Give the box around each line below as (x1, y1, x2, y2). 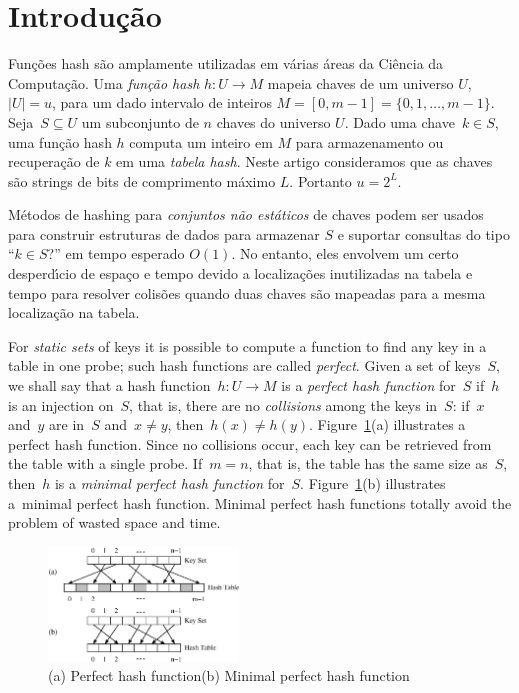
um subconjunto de (81, 111, 199, 132)
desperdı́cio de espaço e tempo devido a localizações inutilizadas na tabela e (8, 263, 473, 284)
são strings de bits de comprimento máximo (8, 170, 276, 191)
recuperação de (8, 151, 100, 172)
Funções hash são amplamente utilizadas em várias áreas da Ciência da (8, 53, 444, 74)
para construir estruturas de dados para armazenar (8, 223, 320, 244)
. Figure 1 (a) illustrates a (308, 414, 466, 435)
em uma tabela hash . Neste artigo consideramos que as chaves (116, 151, 493, 172)
